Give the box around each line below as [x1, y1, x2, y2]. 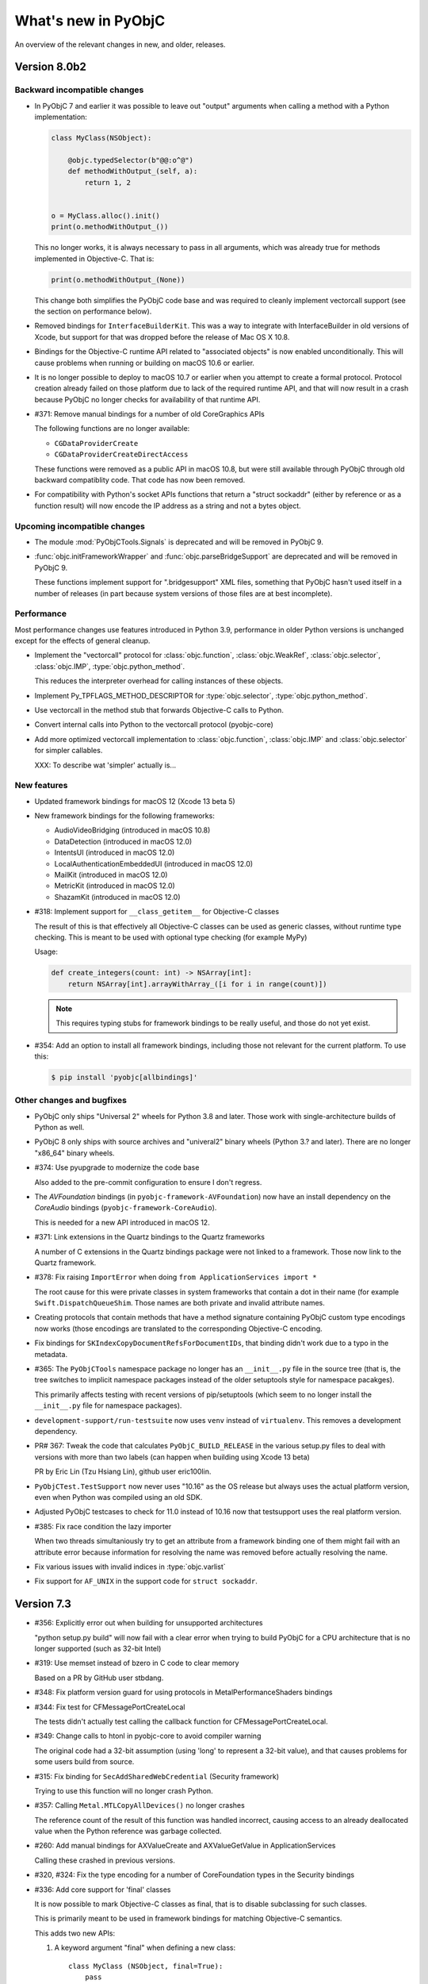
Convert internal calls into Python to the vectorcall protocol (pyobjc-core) [34, 720, 273, 729]
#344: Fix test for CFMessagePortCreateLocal [34, 1702, 185, 1712]
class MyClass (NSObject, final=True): [68, 1961, 224, 1971]
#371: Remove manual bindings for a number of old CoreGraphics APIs [34, 409, 265, 419]
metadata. [34, 1349, 67, 1359]
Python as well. [34, 1123, 85, 1132]
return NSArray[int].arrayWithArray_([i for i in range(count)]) [67, 979, 327, 988]
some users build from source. [34, 1757, 135, 1767]
